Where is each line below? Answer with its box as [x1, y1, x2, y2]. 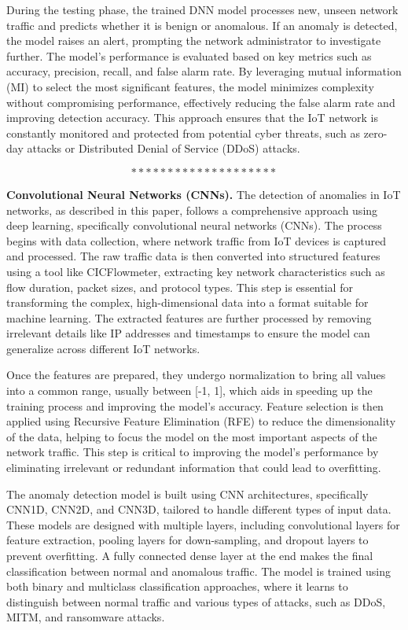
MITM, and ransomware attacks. [6, 609, 165, 625]
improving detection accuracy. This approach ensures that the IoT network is [6, 109, 378, 126]
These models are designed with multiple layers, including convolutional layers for [6, 516, 400, 532]
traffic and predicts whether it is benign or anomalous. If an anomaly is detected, [6, 17, 398, 33]
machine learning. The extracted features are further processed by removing [6, 309, 372, 326]
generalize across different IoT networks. [6, 340, 200, 356]
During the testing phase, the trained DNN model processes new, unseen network [6, 2, 399, 17]
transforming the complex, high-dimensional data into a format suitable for [6, 294, 369, 311]
